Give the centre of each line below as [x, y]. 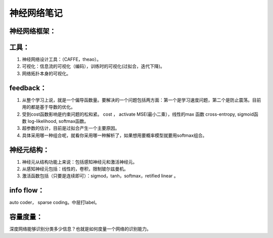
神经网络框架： [33, 31]
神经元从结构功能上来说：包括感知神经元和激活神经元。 [80, 162]
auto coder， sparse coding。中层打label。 [54, 203]
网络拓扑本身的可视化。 [46, 73]
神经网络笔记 [36, 13]
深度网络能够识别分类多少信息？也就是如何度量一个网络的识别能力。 [80, 229]
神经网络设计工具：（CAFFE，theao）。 [61, 59]
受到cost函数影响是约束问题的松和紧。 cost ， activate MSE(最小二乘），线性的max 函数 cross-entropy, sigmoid [138, 114]
